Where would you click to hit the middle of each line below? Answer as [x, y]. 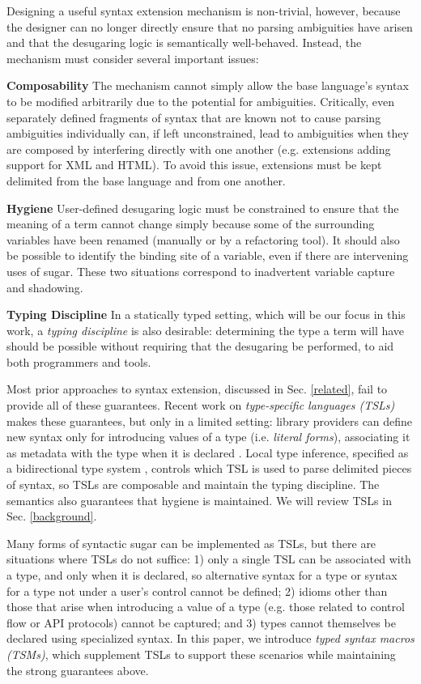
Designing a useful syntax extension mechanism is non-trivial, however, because [204, 11]
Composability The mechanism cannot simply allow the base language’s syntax [208, 85]
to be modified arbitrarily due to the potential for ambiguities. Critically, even [201, 101]
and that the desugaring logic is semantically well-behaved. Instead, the [184, 42]
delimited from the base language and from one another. [146, 180]
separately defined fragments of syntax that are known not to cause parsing [194, 117]
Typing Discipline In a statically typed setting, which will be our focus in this [206, 314]
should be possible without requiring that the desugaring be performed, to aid [200, 346]
